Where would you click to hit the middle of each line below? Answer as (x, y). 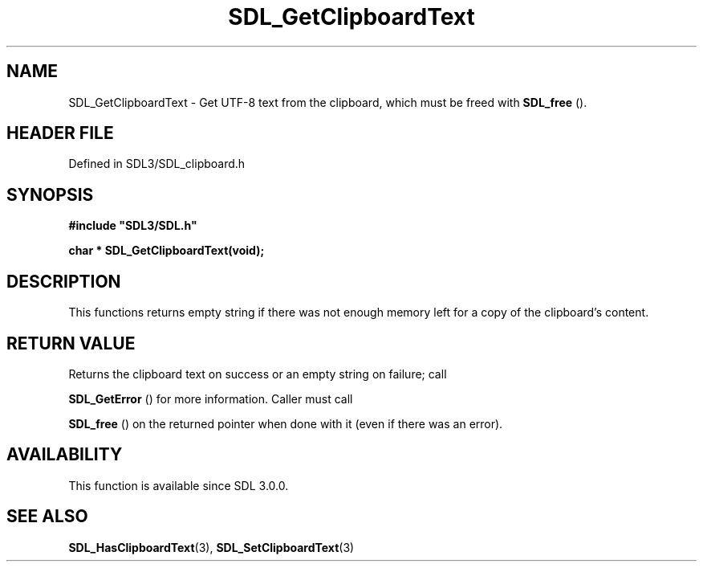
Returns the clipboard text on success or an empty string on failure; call (258, 374)
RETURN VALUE (71, 343)
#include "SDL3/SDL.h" (133, 226)
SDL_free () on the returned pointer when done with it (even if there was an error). (286, 423)
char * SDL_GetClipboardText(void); (167, 251)
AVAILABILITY (65, 455)
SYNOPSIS (50, 194)
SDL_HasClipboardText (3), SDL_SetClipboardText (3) (211, 547)
